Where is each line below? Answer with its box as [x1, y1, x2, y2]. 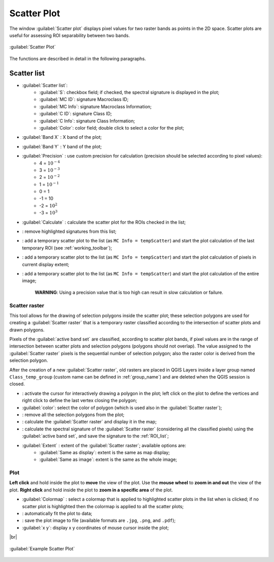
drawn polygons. [9, 327, 45, 333]
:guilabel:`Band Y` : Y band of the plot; [22, 143, 102, 149]
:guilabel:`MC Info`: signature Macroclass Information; [39, 103, 152, 109]
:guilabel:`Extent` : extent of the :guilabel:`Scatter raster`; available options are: [22, 442, 186, 448]
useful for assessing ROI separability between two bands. [9, 32, 130, 38]
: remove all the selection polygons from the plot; [22, 412, 124, 418]
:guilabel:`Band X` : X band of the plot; [22, 134, 102, 140]
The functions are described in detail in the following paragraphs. [9, 55, 146, 61]
